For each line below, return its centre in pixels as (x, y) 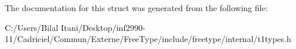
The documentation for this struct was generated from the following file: (136, 8)
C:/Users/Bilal (32, 27)
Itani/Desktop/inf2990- (103, 27)
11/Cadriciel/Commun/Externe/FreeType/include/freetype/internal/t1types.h (148, 39)
